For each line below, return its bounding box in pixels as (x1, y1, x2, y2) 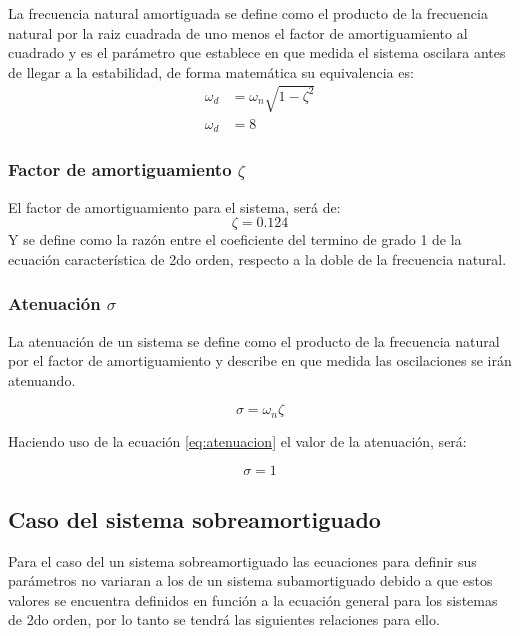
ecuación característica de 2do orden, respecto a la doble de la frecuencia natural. (8, 248, 507, 269)
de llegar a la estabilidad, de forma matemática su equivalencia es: (8, 61, 414, 82)
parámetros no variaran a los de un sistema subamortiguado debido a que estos (8, 570, 493, 591)
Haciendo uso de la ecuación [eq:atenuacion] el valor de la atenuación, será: (8, 430, 467, 451)
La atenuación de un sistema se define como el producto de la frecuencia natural (8, 330, 500, 351)
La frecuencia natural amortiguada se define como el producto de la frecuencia (8, 3, 488, 23)
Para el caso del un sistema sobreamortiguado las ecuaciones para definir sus (8, 550, 477, 571)
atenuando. (8, 369, 76, 390)
